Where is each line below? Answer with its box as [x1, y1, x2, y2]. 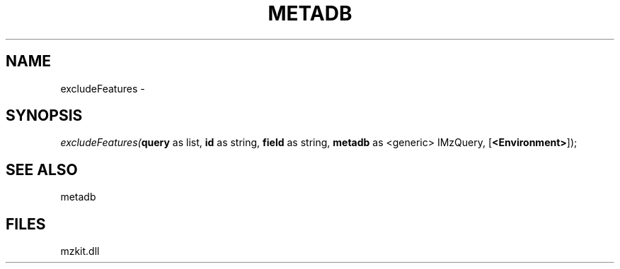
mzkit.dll [60, 245, 100, 258]
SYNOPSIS [6, 107, 83, 125]
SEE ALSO [6, 160, 78, 179]
